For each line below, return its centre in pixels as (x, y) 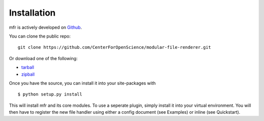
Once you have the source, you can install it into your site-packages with (82, 83)
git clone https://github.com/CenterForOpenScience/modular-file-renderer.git (114, 47)
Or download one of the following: (43, 58)
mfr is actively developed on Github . (45, 27)
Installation (32, 13)
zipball (28, 74)
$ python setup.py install (50, 94)
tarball (28, 67)
